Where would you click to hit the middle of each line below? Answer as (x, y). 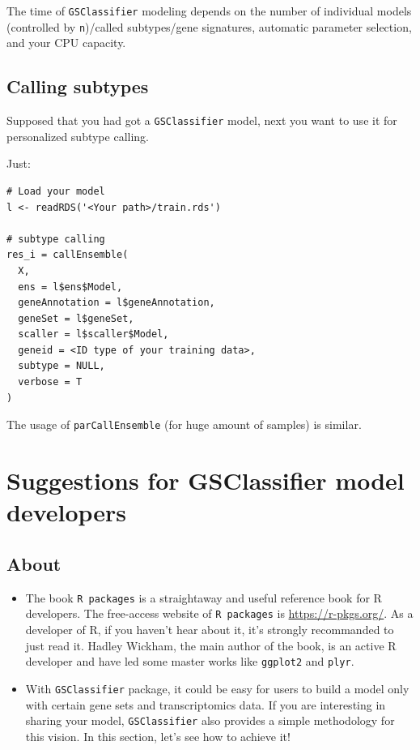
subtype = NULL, (62, 366)
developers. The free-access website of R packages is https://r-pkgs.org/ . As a (219, 613)
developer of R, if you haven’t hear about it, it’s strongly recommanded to (210, 629)
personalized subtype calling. (78, 136)
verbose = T (50, 382)
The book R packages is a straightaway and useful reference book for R (204, 597)
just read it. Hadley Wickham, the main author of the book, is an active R (211, 645)
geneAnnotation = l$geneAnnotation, (117, 303)
